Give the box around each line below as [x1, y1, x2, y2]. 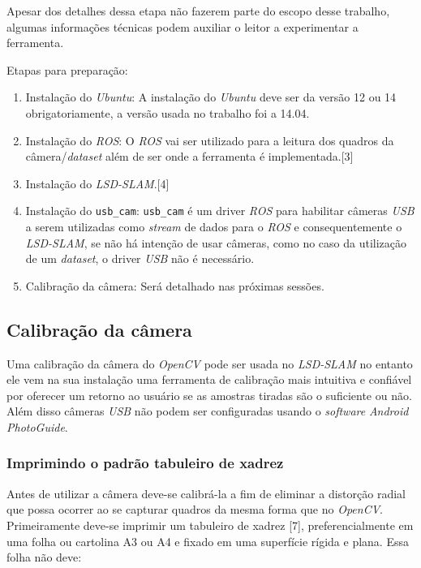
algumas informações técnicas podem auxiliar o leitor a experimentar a [6, 18, 359, 35]
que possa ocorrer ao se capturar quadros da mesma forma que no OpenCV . [6, 501, 384, 518]
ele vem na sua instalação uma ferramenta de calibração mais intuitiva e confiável [6, 371, 412, 388]
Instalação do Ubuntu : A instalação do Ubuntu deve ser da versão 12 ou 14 [25, 88, 397, 105]
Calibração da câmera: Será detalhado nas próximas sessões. [25, 277, 324, 294]
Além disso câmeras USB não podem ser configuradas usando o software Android [6, 402, 409, 420]
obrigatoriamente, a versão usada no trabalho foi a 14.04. [25, 104, 310, 121]
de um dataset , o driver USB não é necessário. [25, 250, 255, 267]
